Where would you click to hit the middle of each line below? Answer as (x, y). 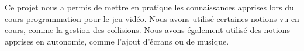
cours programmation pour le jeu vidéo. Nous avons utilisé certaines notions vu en (152, 18)
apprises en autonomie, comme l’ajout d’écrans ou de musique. (117, 41)
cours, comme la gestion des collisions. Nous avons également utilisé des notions (148, 30)
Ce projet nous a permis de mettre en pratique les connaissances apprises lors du (149, 7)
